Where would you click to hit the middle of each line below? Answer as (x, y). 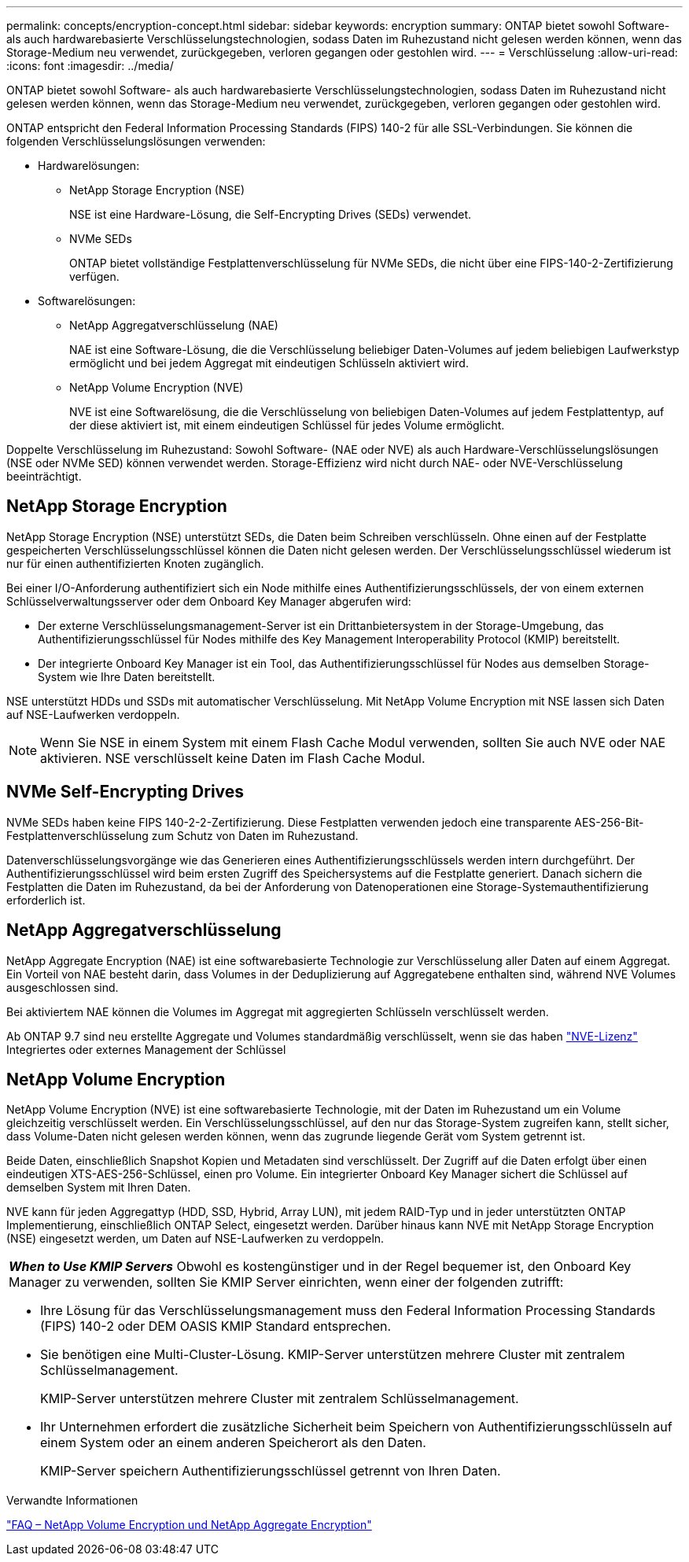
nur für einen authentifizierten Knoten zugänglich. (135, 563)
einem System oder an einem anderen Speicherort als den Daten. (233, 1443)
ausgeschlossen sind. (63, 987)
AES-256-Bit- (609, 822)
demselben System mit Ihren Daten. (99, 1188)
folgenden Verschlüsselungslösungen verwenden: (136, 141)
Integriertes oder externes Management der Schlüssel (146, 1049)
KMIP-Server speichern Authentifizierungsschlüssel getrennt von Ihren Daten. (271, 1471)
